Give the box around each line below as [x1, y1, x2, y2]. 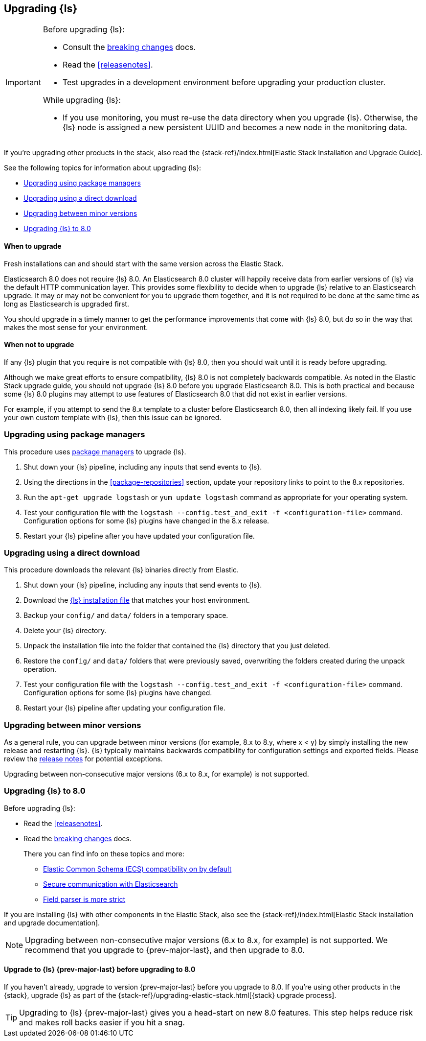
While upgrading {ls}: [43, 95, 121, 105]
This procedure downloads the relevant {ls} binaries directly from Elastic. [4, 566, 239, 574]
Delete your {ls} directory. [23, 626, 107, 635]
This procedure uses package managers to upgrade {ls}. [4, 447, 186, 456]
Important [5, 77, 41, 88]
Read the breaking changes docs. [23, 834, 132, 843]
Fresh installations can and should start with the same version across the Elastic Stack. [4, 259, 284, 268]
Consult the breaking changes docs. [62, 42, 196, 52]
